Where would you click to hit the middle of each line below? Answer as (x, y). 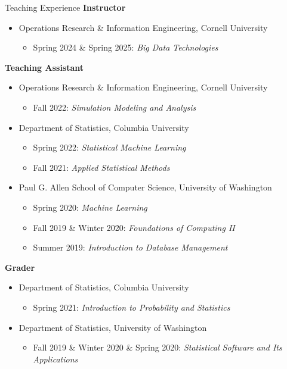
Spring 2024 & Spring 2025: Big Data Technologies (126, 47)
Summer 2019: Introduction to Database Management (130, 247)
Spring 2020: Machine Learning (90, 207)
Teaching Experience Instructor (65, 7)
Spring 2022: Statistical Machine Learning (109, 147)
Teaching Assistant (44, 67)
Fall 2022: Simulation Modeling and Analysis (115, 107)
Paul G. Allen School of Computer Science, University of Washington (145, 187)
